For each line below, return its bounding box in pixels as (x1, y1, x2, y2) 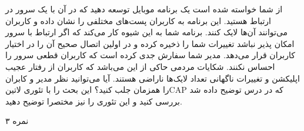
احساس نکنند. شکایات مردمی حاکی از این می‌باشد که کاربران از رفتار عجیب (5, 60, 275, 72)
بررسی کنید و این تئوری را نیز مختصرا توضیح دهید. (5, 95, 182, 107)
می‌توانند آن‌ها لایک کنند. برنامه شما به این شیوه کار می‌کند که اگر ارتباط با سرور (5, 26, 288, 38)
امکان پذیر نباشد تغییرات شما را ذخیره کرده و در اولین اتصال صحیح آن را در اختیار (5, 37, 295, 49)
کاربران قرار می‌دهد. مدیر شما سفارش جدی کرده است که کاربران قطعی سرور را (5, 49, 295, 61)
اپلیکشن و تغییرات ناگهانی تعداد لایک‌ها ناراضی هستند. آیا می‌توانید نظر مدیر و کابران (5, 72, 300, 84)
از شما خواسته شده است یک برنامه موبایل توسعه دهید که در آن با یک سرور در (5, 3, 283, 15)
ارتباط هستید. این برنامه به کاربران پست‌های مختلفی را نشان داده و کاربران (5, 14, 272, 26)
